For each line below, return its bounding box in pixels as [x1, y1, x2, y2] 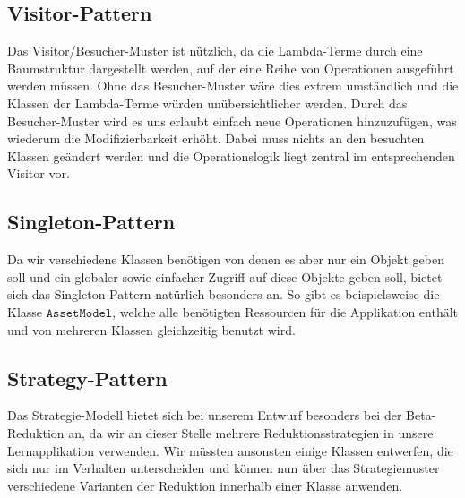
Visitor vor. [7, 164, 70, 183]
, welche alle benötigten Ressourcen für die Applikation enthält [112, 302, 459, 321]
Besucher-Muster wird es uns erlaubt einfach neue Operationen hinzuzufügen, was [7, 111, 457, 130]
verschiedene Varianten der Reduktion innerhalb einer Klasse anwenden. [7, 476, 403, 494]
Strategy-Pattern [7, 364, 168, 391]
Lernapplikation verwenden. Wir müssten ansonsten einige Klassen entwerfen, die [7, 441, 453, 459]
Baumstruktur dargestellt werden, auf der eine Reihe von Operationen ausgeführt [7, 58, 454, 77]
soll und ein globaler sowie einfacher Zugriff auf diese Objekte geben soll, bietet [7, 267, 443, 286]
